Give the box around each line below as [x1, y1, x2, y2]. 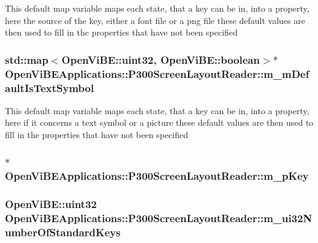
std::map [5, 52, 48, 67]
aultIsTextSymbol [5, 80, 94, 95]
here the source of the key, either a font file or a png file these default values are [5, 13, 305, 26]
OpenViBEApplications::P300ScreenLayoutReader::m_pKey [5, 168, 309, 183]
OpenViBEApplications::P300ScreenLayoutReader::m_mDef [5, 66, 309, 81]
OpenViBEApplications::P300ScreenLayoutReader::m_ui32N [5, 210, 312, 226]
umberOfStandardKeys [5, 225, 121, 240]
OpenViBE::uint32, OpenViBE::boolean [61, 52, 260, 67]
